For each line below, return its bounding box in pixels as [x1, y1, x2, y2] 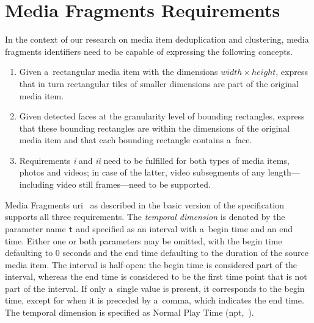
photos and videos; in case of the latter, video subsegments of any [19, 166, 266, 179]
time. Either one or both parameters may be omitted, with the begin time [5, 234, 282, 247]
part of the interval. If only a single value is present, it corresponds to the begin [5, 282, 305, 294]
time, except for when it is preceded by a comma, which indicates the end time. [5, 294, 304, 307]
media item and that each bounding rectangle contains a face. [19, 133, 252, 146]
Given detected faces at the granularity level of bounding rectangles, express [19, 110, 305, 122]
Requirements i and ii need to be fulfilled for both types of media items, [19, 154, 290, 166]
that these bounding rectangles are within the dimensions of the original [19, 121, 290, 134]
